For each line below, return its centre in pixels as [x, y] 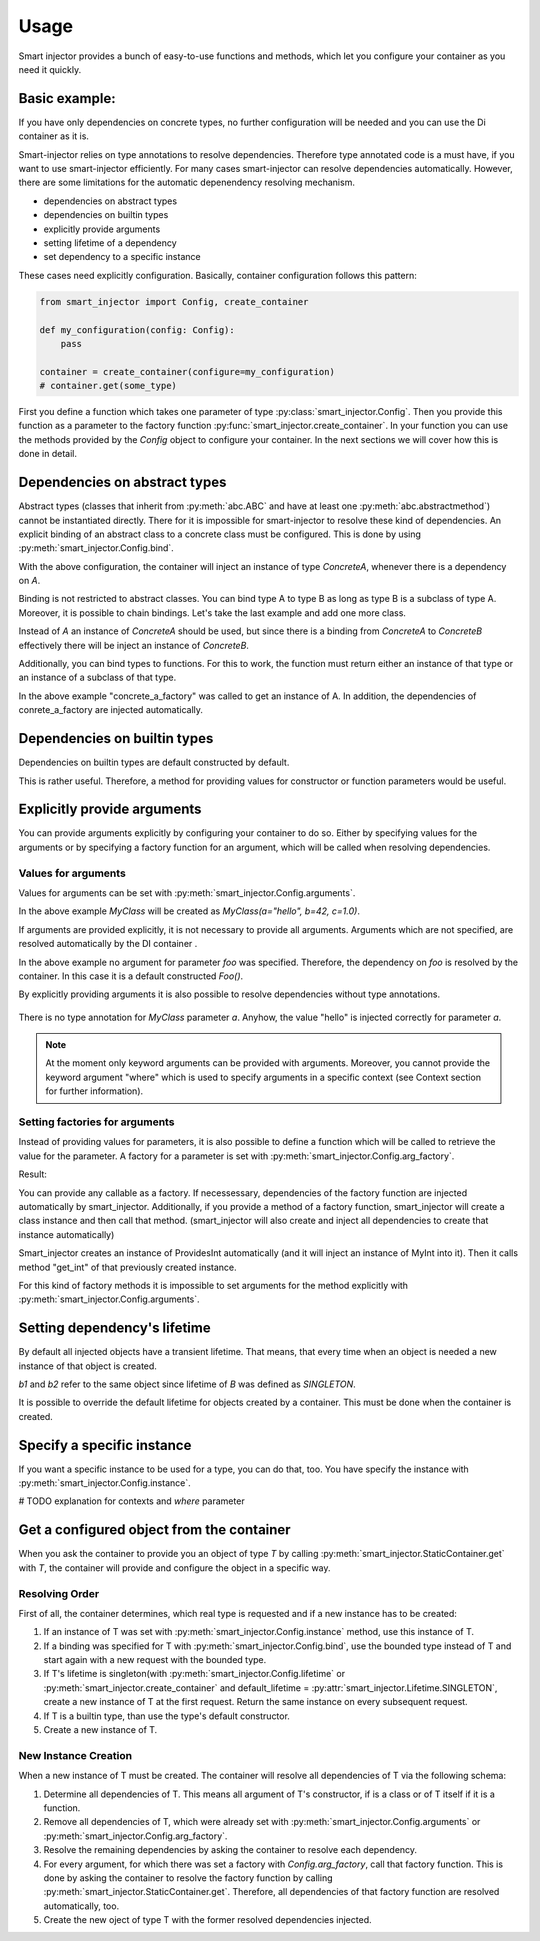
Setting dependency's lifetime [114, 1328]
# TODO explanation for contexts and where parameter [131, 1501]
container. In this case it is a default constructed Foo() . [131, 976]
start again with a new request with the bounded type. [155, 1660]
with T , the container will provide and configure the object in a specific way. [174, 1567]
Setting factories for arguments [96, 1122]
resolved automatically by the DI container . [108, 944]
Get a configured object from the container [154, 1530]
